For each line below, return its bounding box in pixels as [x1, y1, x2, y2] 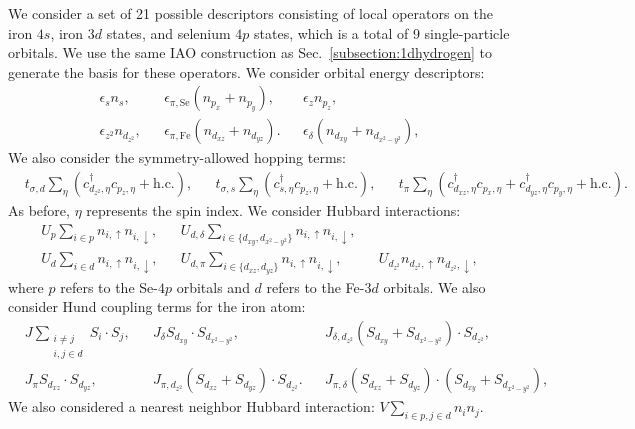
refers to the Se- [60, 276, 158, 297]
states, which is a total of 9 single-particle [254, 22, 510, 43]
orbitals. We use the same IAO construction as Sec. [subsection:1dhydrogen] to [8, 42, 493, 63]
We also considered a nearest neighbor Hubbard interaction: [8, 396, 375, 417]
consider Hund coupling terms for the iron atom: [8, 296, 306, 317]
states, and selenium [106, 22, 231, 43]
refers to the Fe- [266, 276, 365, 297]
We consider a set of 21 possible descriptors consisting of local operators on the [8, 3, 494, 23]
